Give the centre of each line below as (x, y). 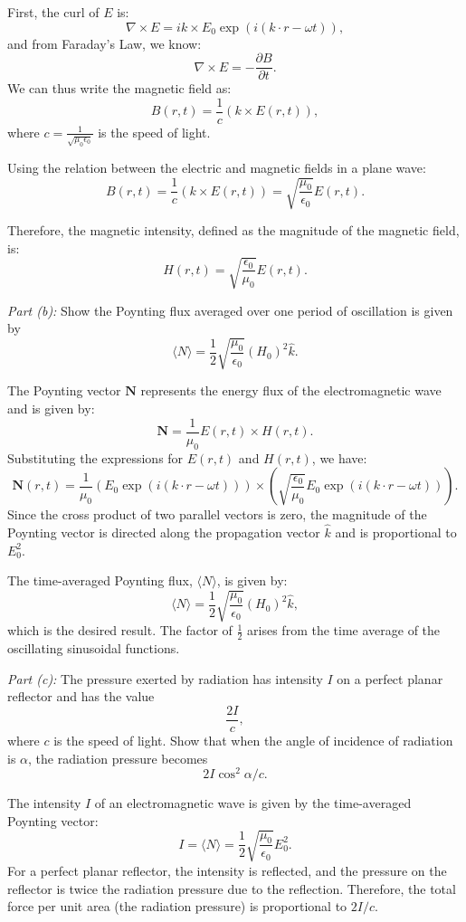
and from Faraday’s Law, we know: (105, 43)
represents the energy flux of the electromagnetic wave (291, 390)
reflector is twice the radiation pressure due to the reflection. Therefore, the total (232, 888)
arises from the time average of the (344, 630)
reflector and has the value (81, 696)
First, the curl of (53, 12)
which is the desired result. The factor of (120, 630)
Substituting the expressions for (95, 457)
